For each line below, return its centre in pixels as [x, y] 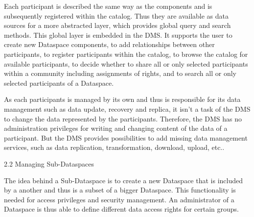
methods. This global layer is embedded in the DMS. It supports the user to [118, 35]
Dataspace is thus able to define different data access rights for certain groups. [122, 209]
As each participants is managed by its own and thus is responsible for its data [122, 99]
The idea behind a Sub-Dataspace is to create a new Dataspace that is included [123, 180]
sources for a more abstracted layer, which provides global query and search [117, 25]
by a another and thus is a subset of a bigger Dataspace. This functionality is [120, 190]
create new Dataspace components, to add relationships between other [109, 44]
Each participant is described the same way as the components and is [108, 6]
